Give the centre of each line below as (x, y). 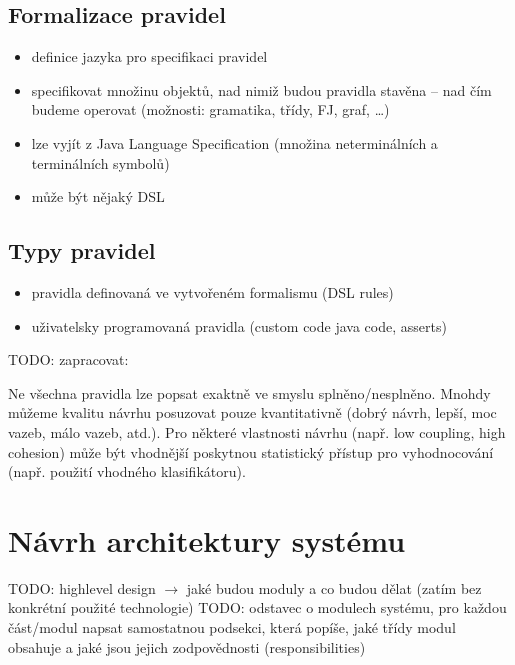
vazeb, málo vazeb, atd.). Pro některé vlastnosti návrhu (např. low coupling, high (257, 431)
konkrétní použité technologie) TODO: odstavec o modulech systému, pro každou (257, 607)
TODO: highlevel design (82, 587)
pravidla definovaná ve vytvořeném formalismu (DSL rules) (212, 291)
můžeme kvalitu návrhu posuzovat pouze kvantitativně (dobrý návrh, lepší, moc (252, 412)
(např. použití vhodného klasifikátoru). (127, 471)
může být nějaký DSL (98, 196)
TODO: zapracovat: (68, 359)
